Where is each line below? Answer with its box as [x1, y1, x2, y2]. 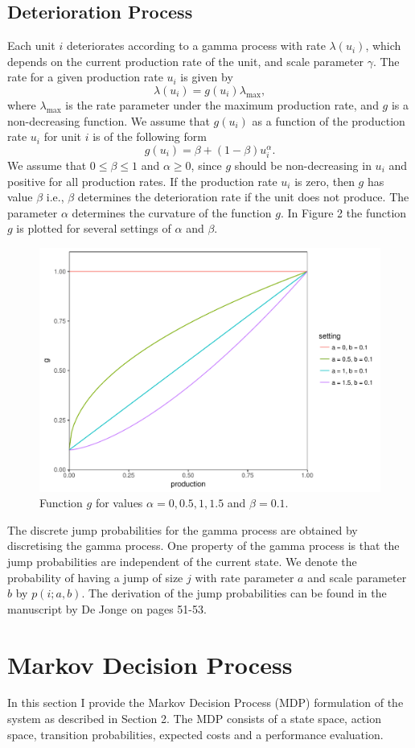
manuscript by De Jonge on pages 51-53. [7, 600, 207, 617]
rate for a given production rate [7, 68, 163, 85]
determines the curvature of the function [72, 204, 272, 221]
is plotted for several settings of [16, 220, 171, 237]
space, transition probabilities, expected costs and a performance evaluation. [7, 725, 384, 742]
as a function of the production [252, 112, 405, 129]
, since [191, 156, 222, 173]
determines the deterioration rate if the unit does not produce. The [77, 188, 409, 205]
